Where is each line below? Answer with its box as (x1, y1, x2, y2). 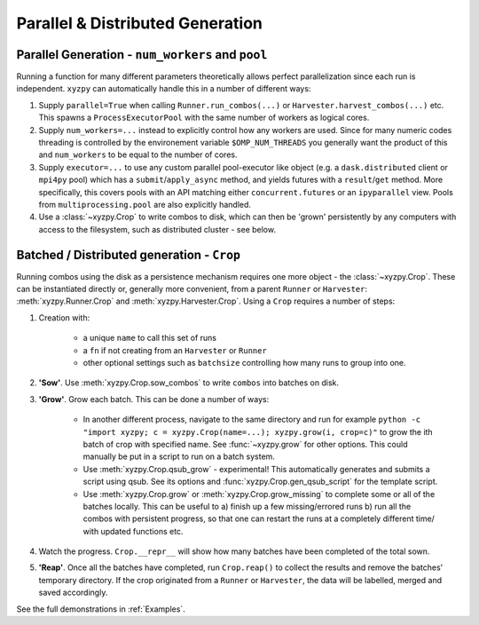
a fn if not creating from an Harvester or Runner (82, 344, 268, 355)
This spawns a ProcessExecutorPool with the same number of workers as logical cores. (38, 112, 370, 123)
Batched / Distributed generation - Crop (16, 247, 241, 262)
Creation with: (38, 312, 90, 323)
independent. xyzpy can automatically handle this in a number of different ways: (16, 83, 311, 94)
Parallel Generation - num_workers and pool (16, 47, 268, 62)
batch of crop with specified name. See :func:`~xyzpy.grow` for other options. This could (82, 439, 408, 449)
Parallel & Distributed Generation (16, 13, 263, 33)
